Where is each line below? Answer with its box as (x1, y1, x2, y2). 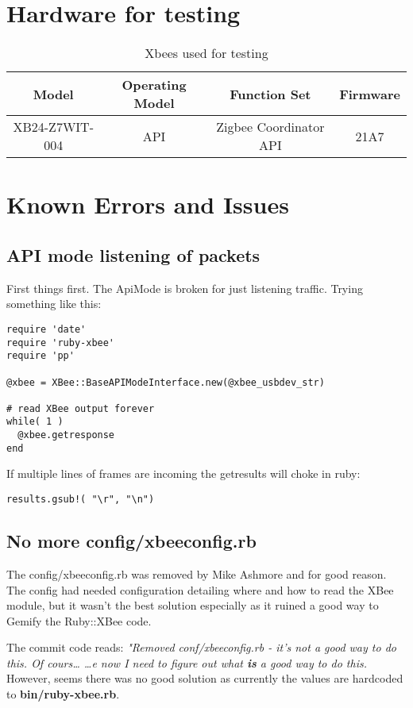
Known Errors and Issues (6, 188, 289, 221)
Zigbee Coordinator (216, 117, 325, 137)
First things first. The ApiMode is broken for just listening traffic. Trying (6, 279, 363, 296)
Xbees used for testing (145, 44, 268, 63)
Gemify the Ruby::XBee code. (6, 612, 152, 629)
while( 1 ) (6, 416, 64, 428)
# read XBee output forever (6, 402, 155, 414)
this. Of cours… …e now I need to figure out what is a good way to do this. (6, 654, 367, 671)
